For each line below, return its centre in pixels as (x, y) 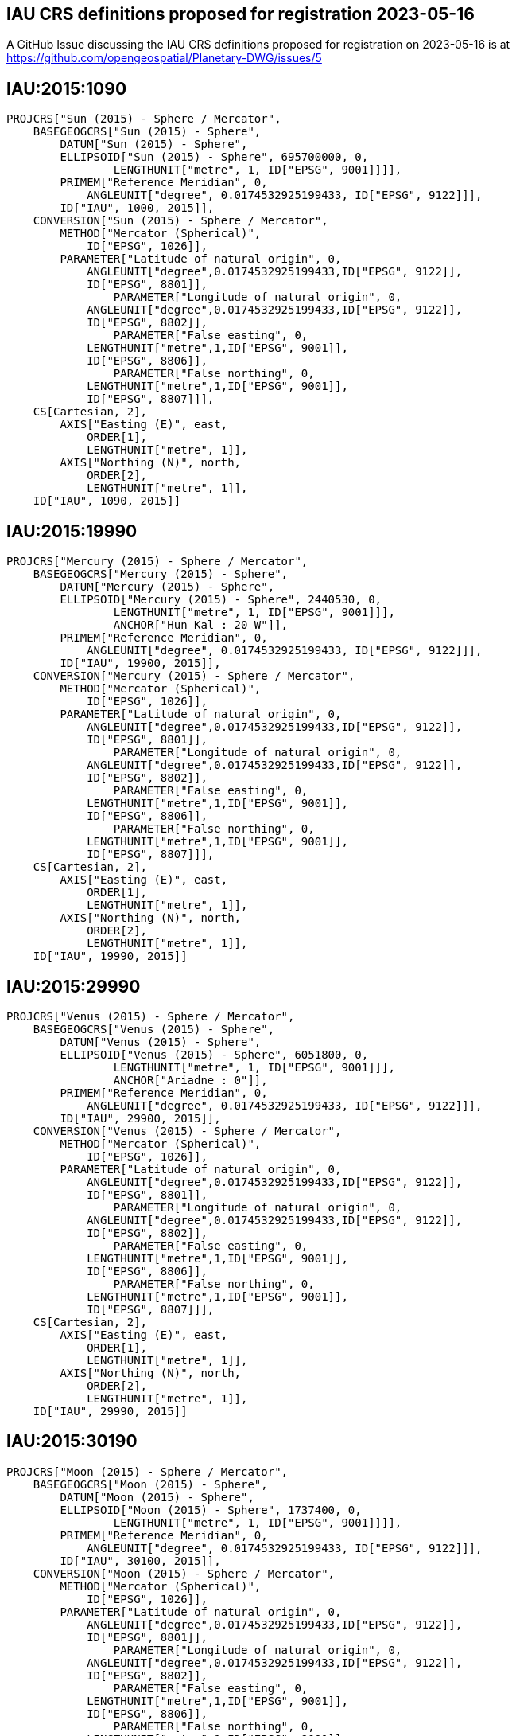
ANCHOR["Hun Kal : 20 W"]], (201, 625)
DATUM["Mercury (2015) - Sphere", (167, 587)
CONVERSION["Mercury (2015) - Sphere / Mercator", (194, 676)
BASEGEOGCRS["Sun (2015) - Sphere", (147, 132)
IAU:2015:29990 (74, 986)
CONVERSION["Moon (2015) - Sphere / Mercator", (184, 1573)
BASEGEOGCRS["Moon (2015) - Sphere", (150, 1484)
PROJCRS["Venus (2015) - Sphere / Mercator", (151, 1016)
